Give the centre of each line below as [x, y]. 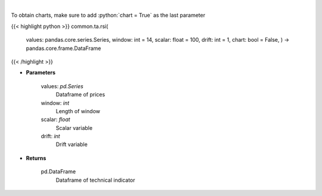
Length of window [78, 111]
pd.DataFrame [58, 172]
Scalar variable [74, 127]
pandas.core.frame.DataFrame [64, 48]
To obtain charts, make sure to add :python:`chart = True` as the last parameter [108, 15]
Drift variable [72, 144]
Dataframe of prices [80, 95]
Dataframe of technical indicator [95, 180]
